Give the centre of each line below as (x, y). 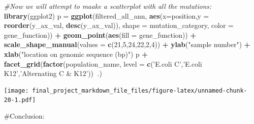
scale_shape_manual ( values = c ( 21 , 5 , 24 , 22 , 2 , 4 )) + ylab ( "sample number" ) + (127, 44)
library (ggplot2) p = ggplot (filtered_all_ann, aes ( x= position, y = (107, 15)
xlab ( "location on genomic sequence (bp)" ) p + (76, 54)
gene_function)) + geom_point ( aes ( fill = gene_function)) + (100, 35)
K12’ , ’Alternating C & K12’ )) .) (53, 73)
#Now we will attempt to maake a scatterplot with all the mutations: (108, 6)
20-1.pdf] (20, 100)
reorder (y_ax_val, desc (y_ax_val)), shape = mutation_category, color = (119, 25)
